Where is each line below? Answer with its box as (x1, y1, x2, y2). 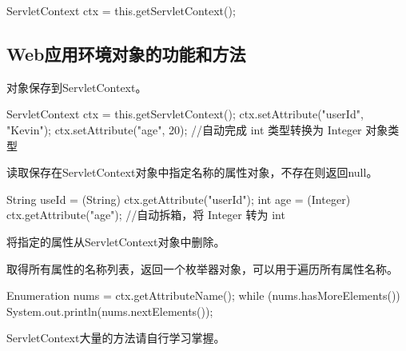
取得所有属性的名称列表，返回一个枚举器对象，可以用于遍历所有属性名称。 (6, 260, 398, 277)
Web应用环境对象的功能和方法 (6, 41, 246, 66)
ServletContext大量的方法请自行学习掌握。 (6, 329, 225, 346)
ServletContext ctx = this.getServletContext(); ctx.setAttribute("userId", (6, 106, 364, 122)
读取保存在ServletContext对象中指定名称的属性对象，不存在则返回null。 (6, 164, 378, 181)
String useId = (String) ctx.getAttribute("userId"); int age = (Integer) (6, 190, 351, 207)
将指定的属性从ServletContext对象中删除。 (6, 233, 225, 249)
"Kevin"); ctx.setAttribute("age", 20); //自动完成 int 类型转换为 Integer (6, 121, 362, 138)
